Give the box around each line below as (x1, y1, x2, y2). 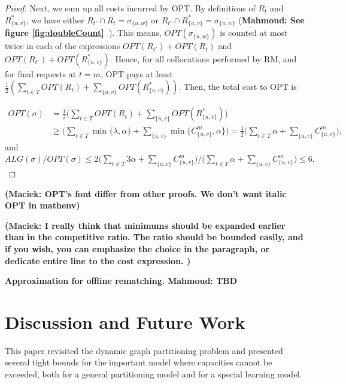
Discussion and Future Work (5, 309, 245, 334)
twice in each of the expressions (5, 40, 120, 52)
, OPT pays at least (100, 67, 173, 80)
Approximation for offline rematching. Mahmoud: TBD (5, 274, 238, 287)
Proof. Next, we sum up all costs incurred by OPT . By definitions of (5, 2, 256, 14)
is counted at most (220, 26, 288, 39)
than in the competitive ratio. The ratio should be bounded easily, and (5, 231, 303, 243)
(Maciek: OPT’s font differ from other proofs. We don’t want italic (5, 187, 287, 199)
